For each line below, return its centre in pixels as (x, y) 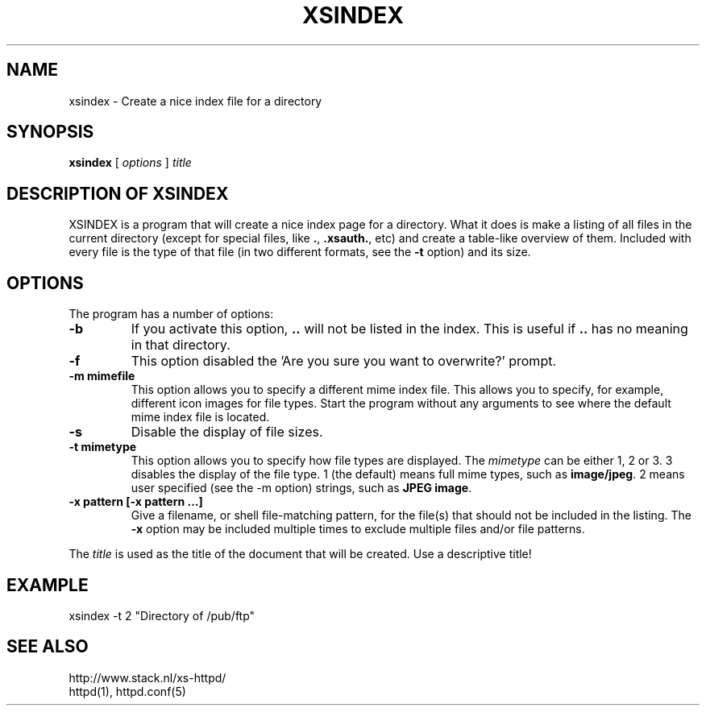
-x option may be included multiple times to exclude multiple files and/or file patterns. (358, 529)
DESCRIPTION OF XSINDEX (118, 193)
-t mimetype (103, 447)
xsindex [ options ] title (130, 163)
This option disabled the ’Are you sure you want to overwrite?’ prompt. (344, 361)
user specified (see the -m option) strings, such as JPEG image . (301, 488)
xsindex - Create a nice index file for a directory (195, 101)
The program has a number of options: (171, 314)
